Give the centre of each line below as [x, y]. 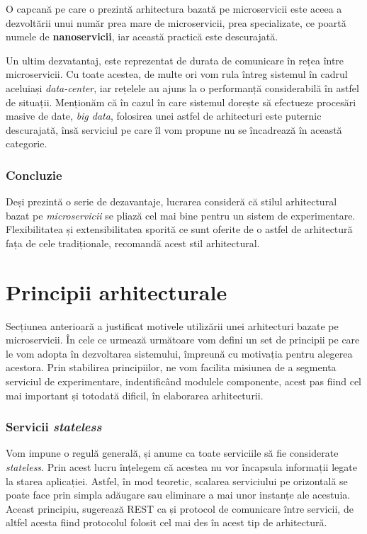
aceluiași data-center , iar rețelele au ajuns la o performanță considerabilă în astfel [182, 87]
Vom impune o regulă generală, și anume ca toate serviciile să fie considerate [172, 453]
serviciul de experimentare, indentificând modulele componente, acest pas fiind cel [184, 381]
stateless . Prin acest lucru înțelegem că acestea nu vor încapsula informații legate [181, 467]
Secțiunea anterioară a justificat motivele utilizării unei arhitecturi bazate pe [172, 325]
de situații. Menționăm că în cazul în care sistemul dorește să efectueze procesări [181, 102]
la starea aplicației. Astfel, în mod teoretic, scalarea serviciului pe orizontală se [177, 481]
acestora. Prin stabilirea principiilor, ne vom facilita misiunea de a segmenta [171, 367]
